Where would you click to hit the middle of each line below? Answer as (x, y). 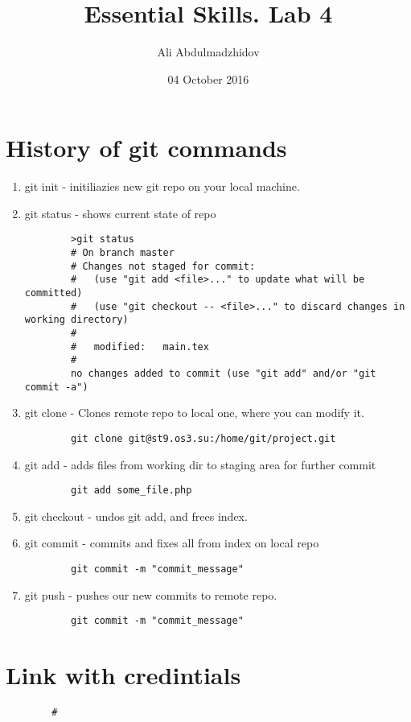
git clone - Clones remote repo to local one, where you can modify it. (194, 413)
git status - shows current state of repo (120, 213)
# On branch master (123, 253)
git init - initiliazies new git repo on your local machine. (162, 186)
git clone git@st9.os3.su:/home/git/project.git (203, 438)
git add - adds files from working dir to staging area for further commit (200, 464)
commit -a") (56, 387)
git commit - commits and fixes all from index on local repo (172, 543)
